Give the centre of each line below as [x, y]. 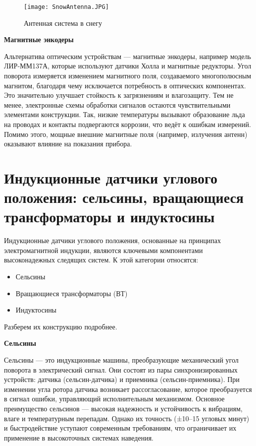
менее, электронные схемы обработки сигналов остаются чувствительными [117, 104]
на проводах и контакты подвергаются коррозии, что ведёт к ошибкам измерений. [128, 124]
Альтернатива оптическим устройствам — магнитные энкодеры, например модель [128, 56]
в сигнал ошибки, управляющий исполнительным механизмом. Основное [114, 399]
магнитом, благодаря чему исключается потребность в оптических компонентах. [125, 85]
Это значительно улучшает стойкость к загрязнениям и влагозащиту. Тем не [119, 95]
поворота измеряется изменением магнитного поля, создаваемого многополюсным [128, 76]
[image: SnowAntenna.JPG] [66, 7]
